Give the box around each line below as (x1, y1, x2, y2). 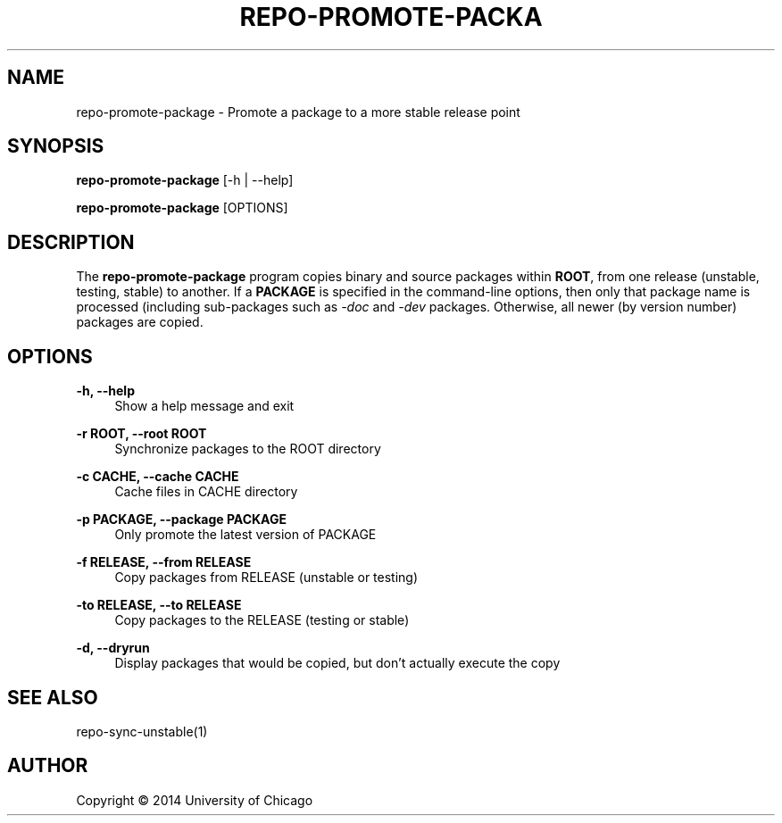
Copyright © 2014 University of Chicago (76, 792, 313, 808)
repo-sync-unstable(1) (76, 723, 208, 739)
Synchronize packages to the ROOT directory (114, 441, 381, 457)
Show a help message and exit (114, 398, 295, 414)
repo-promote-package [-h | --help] (76, 172, 294, 188)
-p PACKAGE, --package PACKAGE (76, 511, 287, 528)
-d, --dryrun (76, 640, 150, 656)
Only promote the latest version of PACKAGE (114, 527, 377, 543)
